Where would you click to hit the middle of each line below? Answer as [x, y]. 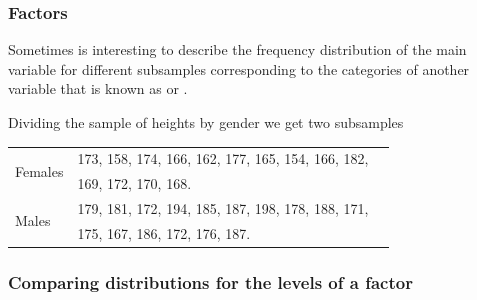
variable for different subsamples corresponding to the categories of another [239, 68]
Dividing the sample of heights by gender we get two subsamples [206, 122]
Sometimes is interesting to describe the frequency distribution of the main [237, 49]
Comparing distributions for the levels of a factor [210, 281]
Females [39, 170]
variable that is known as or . [98, 88]
